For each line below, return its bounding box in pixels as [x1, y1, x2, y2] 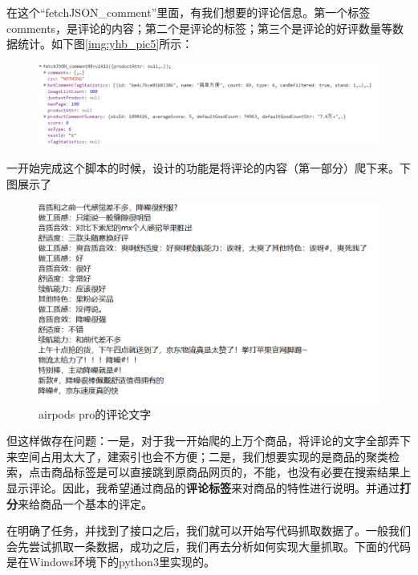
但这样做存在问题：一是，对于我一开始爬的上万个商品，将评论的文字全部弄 [6, 432, 400, 449]
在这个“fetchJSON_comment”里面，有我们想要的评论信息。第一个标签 [6, 4, 371, 20]
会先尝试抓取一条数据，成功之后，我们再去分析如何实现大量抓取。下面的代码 [6, 537, 411, 554]
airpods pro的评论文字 [39, 405, 152, 422]
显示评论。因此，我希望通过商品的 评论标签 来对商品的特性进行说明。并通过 [6, 480, 400, 496]
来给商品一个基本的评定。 [18, 495, 152, 512]
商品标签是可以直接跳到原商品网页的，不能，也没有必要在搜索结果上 [51, 464, 411, 480]
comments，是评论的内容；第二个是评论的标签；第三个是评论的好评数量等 [6, 19, 393, 36]
